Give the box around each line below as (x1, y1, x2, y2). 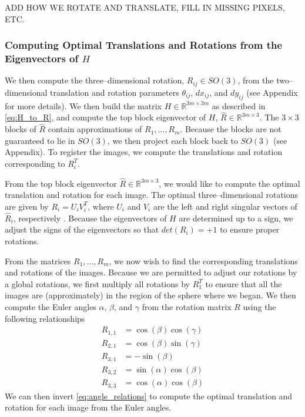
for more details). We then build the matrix (5, 99, 162, 112)
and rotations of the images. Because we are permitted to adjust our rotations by (5, 266, 297, 278)
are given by (5, 200, 49, 212)
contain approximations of (48, 123, 142, 135)
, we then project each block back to (107, 134, 238, 146)
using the (243, 300, 276, 312)
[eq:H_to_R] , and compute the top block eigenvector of (5, 111, 206, 123)
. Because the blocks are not (180, 123, 281, 135)
